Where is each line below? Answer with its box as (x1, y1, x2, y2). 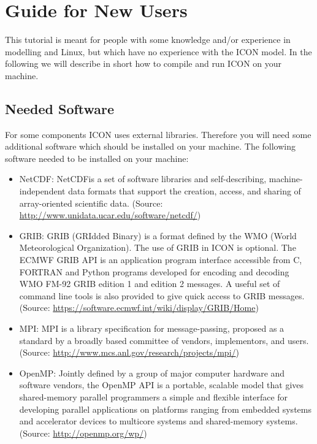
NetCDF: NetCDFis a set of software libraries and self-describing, (19, 172, 267, 185)
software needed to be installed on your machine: (5, 151, 189, 164)
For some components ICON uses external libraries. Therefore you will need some (5, 128, 311, 140)
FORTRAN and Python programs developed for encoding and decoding (19, 265, 289, 278)
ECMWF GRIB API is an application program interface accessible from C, (19, 253, 302, 266)
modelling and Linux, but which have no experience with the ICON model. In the (5, 45, 312, 58)
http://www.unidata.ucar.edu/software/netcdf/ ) (19, 209, 201, 221)
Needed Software (5, 99, 115, 118)
